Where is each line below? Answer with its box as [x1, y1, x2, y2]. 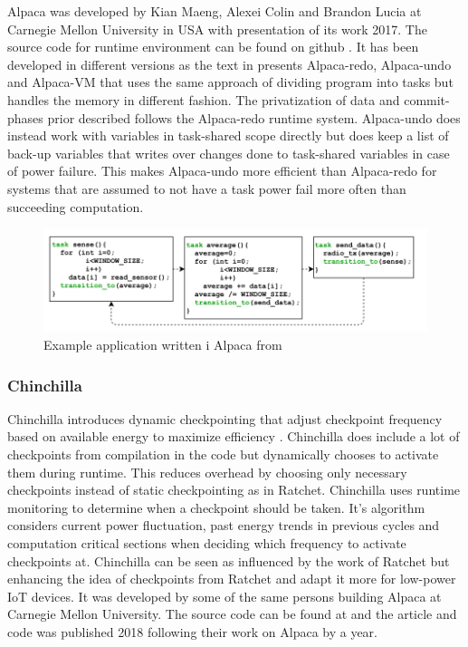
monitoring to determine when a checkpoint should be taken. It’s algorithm [7, 497, 425, 517]
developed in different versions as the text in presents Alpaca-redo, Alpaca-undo [7, 54, 452, 73]
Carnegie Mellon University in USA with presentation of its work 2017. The [7, 19, 427, 38]
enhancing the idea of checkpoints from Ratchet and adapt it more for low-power [7, 569, 456, 588]
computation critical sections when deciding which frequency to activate [7, 533, 406, 552]
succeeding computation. [7, 197, 144, 216]
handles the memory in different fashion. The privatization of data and [7, 90, 400, 109]
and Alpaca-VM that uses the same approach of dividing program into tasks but [7, 72, 454, 92]
